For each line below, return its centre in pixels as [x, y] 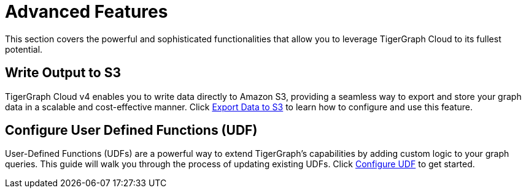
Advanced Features [87, 12]
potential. [24, 49]
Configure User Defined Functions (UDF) [131, 131]
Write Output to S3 [63, 73]
